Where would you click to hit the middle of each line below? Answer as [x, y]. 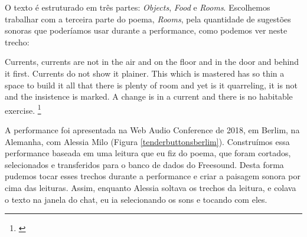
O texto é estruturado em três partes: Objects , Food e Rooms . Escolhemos [138, 7]
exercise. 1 [23, 109]
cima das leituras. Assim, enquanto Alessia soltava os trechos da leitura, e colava [151, 187]
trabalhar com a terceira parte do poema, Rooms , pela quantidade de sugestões [148, 19]
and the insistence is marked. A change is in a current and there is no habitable [149, 96]
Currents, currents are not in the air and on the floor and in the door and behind [152, 62]
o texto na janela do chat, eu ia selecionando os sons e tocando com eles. [136, 199]
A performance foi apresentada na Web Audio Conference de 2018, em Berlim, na [152, 130]
